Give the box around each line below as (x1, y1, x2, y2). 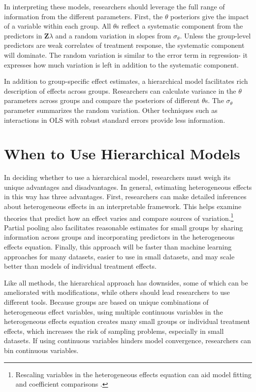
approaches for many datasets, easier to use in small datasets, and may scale (4, 251, 235, 261)
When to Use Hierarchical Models (4, 143, 240, 164)
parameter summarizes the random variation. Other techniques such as (4, 105, 218, 115)
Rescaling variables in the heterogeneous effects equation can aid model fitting (15, 369, 252, 379)
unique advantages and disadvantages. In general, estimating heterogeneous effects (4, 181, 252, 192)
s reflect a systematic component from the (116, 21, 243, 31)
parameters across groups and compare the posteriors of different (4, 95, 200, 106)
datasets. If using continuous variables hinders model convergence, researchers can (4, 335, 251, 346)
